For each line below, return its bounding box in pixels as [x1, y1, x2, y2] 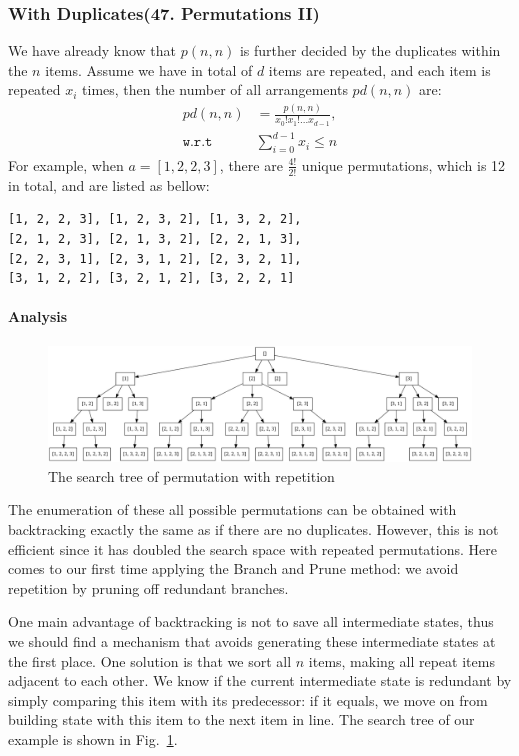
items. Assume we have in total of [45, 59, 253, 80]
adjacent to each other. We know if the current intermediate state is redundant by [8, 670, 512, 691]
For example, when [8, 154, 124, 175]
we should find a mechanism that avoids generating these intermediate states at [8, 631, 496, 652]
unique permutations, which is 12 [301, 154, 506, 175]
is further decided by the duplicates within [239, 40, 501, 61]
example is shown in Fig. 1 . [8, 728, 178, 749]
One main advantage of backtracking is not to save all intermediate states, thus [8, 611, 494, 632]
